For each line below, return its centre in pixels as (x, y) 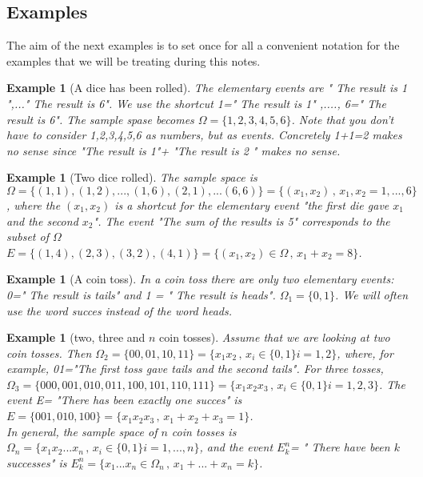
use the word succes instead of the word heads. (119, 310)
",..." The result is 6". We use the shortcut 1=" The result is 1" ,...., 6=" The (196, 103)
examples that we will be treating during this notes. (134, 60)
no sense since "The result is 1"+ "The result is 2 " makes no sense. (174, 150)
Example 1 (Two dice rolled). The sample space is (132, 177)
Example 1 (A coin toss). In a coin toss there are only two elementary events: (200, 279)
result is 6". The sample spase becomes (100, 119)
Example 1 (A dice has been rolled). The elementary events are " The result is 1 (207, 88)
